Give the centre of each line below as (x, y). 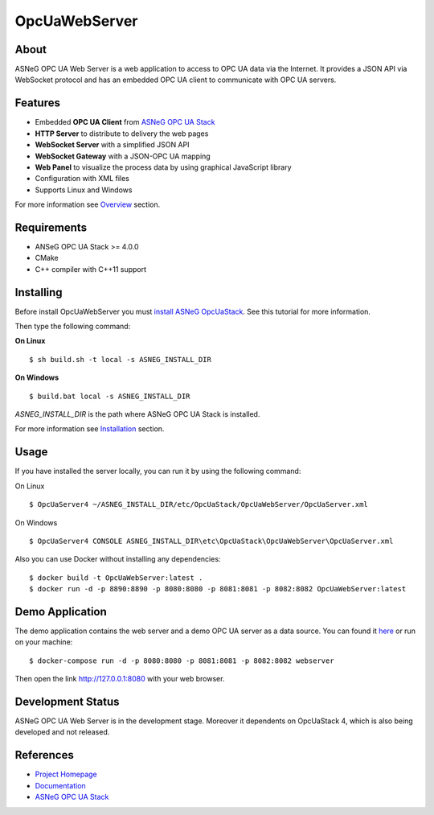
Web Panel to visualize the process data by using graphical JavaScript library (164, 167)
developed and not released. (62, 732)
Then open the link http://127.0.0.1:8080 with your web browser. (120, 679)
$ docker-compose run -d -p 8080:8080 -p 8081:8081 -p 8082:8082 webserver (182, 661)
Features (37, 103)
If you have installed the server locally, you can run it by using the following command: (158, 471)
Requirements (51, 227)
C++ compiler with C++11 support (91, 269)
